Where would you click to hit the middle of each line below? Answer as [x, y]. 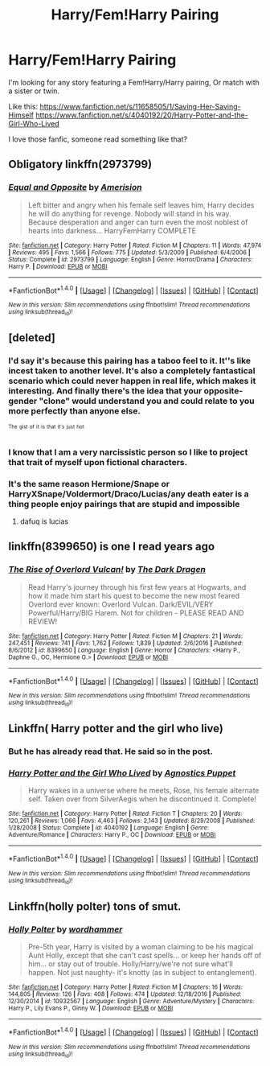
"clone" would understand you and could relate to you [147, 401]
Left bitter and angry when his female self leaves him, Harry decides [141, 205]
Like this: [23, 106]
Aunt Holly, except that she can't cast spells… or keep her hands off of [145, 956]
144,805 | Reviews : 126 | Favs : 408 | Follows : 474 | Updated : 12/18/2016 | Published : [125, 994]
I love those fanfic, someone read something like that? [98, 139]
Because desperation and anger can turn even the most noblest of [138, 222]
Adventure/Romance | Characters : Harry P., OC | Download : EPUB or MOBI [112, 835]
